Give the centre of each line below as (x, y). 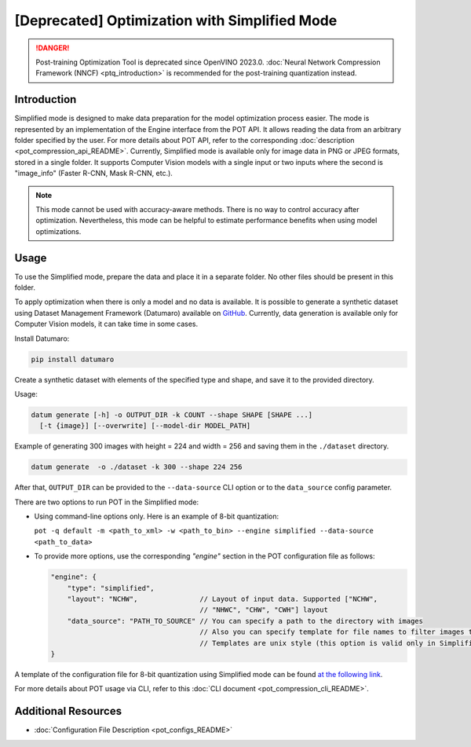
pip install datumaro (73, 359)
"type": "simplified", (111, 588)
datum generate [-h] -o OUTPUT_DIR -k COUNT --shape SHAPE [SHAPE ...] (172, 415)
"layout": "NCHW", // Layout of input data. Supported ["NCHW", (223, 599)
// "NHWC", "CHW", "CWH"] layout (264, 610)
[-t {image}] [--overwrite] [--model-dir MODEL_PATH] (145, 426)
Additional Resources (68, 711)
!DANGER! (53, 48)
